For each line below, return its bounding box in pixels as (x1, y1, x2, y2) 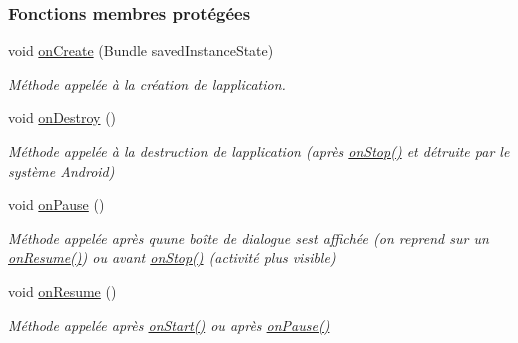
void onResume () (8, 280, 117, 301)
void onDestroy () (8, 107, 117, 128)
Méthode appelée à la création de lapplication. (8, 73, 286, 94)
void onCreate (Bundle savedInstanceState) (8, 40, 274, 61)
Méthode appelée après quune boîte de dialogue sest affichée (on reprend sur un (8, 227, 489, 248)
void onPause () (8, 194, 105, 215)
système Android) (8, 160, 115, 181)
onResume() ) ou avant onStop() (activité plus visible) (8, 247, 336, 268)
